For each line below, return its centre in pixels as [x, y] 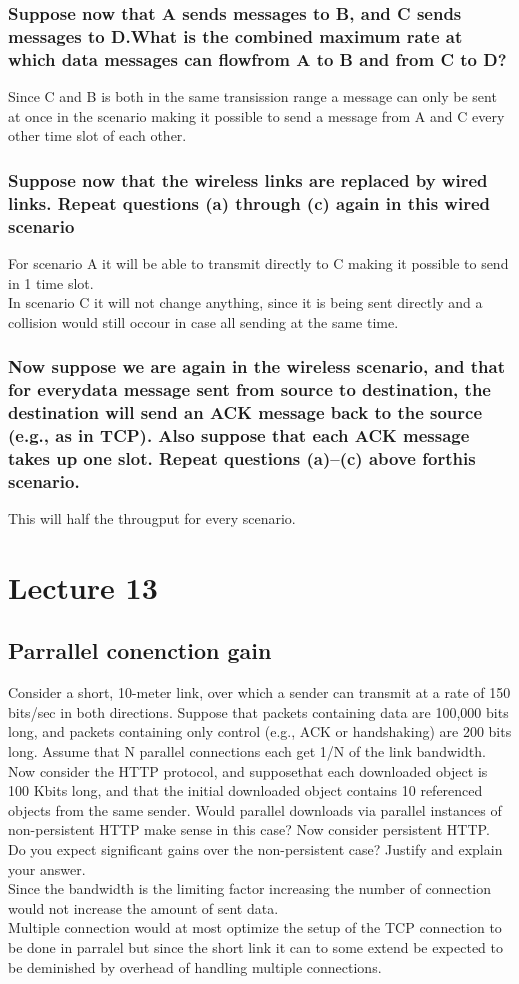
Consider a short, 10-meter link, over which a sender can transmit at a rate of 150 [259, 692]
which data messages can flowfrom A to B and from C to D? [257, 58]
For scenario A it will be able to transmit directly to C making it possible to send [258, 262]
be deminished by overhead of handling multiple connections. [195, 966]
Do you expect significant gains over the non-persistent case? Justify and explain [255, 849]
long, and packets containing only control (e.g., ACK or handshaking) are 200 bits [260, 731]
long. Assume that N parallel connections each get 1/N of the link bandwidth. [247, 751]
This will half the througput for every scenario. [152, 518]
